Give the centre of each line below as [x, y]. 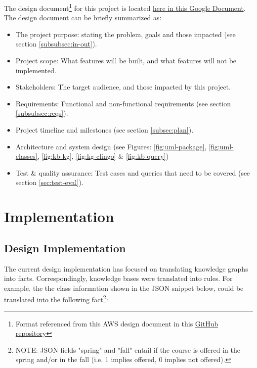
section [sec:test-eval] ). [49, 182]
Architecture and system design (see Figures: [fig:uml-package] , [111, 146]
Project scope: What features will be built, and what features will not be [126, 61]
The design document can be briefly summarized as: [83, 18]
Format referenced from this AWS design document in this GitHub [117, 323]
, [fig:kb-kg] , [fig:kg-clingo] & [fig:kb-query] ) [103, 156]
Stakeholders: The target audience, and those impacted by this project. [123, 87]
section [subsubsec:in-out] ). [56, 44]
